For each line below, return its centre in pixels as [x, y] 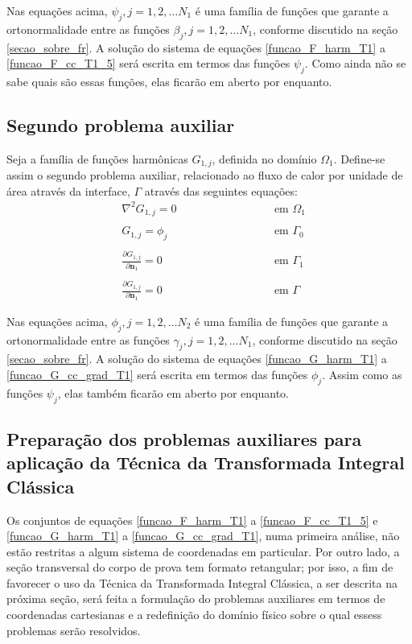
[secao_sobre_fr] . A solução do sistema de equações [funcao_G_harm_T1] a [197, 359]
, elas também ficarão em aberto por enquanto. [173, 392]
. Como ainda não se [355, 63]
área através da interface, [68, 190]
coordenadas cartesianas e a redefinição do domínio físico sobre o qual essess [194, 615]
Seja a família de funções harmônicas [97, 158]
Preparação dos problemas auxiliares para [184, 438]
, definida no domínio [264, 158]
